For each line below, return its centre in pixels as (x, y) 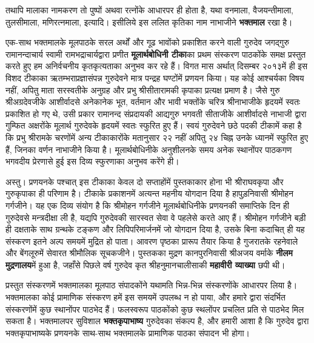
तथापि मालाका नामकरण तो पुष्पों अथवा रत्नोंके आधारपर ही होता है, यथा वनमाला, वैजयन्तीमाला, (149, 10)
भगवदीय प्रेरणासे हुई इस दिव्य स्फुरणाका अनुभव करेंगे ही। (92, 161)
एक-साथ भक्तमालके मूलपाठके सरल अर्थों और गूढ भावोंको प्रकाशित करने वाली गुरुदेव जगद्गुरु (147, 42)
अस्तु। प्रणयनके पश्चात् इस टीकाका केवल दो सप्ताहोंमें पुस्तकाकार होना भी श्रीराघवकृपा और (145, 181)
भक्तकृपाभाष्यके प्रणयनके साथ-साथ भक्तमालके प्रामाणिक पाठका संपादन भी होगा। (128, 332)
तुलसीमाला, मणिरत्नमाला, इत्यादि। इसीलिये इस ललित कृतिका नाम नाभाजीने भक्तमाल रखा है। (149, 22)
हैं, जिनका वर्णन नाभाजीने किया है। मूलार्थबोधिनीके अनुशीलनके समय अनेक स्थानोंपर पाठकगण (149, 149)
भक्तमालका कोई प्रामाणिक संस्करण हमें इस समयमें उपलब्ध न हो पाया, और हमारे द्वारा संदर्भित (145, 297)
